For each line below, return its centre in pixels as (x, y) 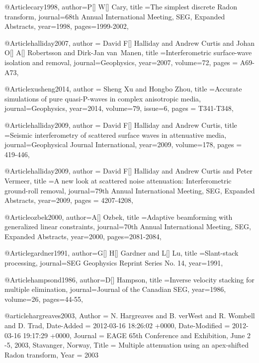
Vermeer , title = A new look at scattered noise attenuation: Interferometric (118, 180)
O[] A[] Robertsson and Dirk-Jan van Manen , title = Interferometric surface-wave (128, 52)
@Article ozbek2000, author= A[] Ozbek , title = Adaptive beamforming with (119, 217)
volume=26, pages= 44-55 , (44, 299)
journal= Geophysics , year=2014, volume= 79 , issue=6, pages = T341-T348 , (119, 108)
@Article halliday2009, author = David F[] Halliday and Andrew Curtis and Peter (129, 171)
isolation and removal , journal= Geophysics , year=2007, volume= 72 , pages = (121, 62)
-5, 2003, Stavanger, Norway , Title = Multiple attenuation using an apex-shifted (127, 345)
